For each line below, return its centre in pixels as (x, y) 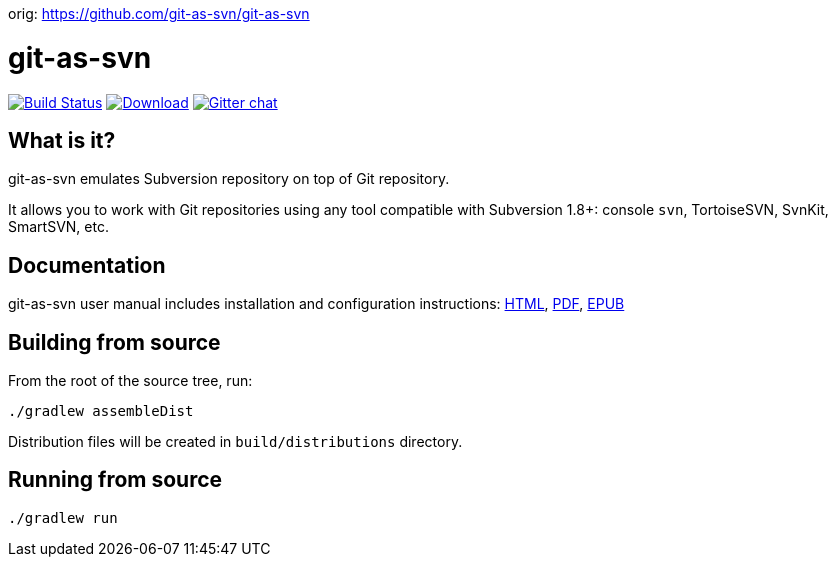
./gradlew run (63, 517)
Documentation (87, 265)
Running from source (115, 480)
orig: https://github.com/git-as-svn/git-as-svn (159, 13)
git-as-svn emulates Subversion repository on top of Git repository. (229, 179)
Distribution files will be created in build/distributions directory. (235, 442)
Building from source (114, 342)
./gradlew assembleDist (101, 411)
